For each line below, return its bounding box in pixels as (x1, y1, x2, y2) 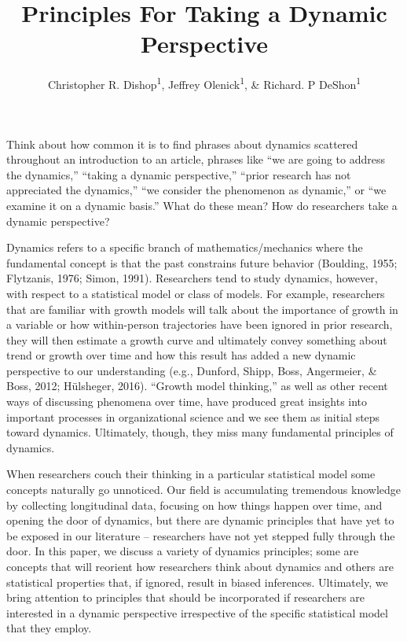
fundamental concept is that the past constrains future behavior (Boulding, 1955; (6, 254, 398, 271)
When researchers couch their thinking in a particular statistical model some (6, 466, 376, 482)
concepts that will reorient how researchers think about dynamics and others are (6, 558, 394, 574)
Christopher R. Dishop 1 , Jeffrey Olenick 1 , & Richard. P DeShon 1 (47, 74, 361, 92)
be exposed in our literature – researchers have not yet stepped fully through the (6, 527, 395, 543)
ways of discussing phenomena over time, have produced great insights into (6, 393, 368, 410)
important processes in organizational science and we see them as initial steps (6, 408, 380, 425)
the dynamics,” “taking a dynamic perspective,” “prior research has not (6, 166, 351, 182)
